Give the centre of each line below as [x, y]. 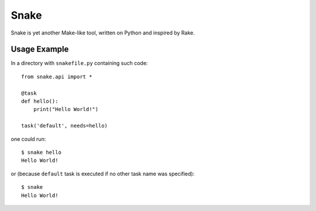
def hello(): [40, 101]
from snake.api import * [57, 77]
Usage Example [40, 49]
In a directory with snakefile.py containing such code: [79, 63]
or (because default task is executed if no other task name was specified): [103, 174]
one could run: [28, 139]
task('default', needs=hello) [65, 126]
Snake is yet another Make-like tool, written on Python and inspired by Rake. [103, 33]
